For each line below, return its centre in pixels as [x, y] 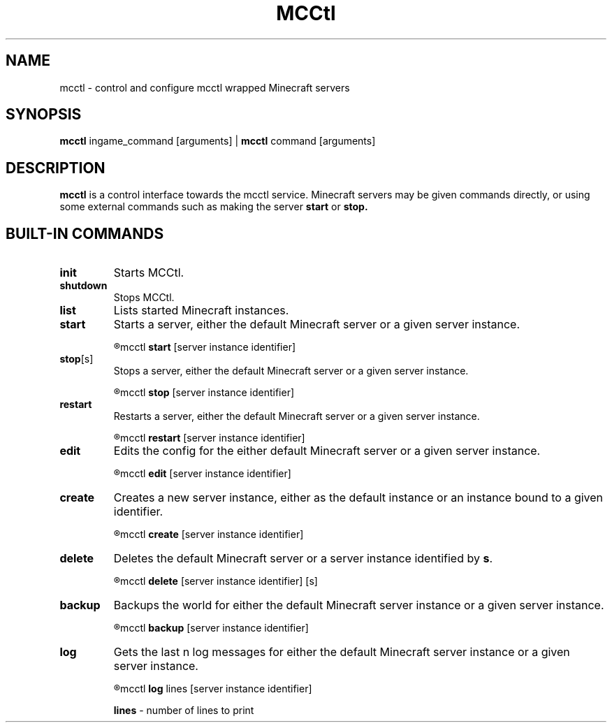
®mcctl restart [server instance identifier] [209, 438]
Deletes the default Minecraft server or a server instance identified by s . [303, 559]
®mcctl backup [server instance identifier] [211, 628]
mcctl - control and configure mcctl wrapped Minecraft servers [205, 87]
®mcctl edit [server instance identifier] [202, 474]
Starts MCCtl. [149, 273]
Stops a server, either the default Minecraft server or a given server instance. [291, 371]
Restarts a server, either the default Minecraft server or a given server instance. [297, 416]
